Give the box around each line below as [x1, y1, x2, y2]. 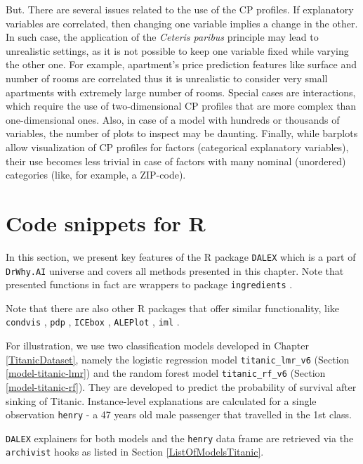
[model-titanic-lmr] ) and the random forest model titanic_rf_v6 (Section [6, 366, 326, 380]
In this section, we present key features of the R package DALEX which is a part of [6, 249, 356, 264]
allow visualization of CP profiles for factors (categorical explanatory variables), [6, 139, 349, 154]
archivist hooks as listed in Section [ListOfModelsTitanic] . [6, 444, 264, 459]
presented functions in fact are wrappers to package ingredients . [6, 277, 293, 292]
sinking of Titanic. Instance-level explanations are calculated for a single [6, 393, 317, 408]
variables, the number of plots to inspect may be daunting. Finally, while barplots [6, 126, 358, 141]
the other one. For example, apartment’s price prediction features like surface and [6, 57, 357, 72]
